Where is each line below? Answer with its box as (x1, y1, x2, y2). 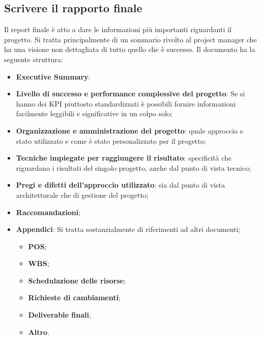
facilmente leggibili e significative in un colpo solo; (16, 108, 172, 119)
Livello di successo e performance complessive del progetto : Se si (16, 88, 245, 99)
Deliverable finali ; (28, 309, 91, 320)
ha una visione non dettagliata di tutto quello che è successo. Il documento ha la (4, 44, 255, 55)
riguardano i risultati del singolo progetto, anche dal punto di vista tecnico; (16, 162, 251, 173)
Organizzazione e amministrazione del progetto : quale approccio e (16, 125, 243, 136)
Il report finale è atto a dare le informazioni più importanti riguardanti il (4, 24, 231, 35)
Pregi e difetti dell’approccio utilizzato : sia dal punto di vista (16, 179, 225, 190)
